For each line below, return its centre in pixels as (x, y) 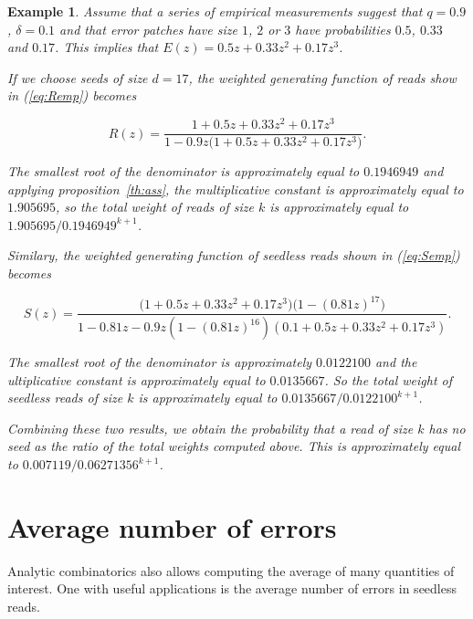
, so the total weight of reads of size (154, 207)
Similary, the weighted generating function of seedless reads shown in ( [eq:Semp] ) (234, 255)
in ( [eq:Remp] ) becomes (72, 95)
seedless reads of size (65, 398)
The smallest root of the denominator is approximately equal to (184, 171)
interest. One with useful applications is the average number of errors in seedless (232, 588)
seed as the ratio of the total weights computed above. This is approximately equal (234, 446)
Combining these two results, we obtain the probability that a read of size (210, 428)
